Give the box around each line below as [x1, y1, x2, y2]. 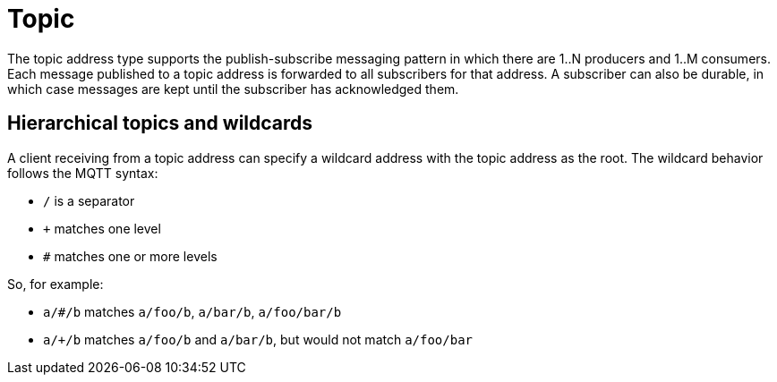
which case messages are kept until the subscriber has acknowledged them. [7, 81, 459, 97]
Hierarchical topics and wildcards [7, 112, 313, 135]
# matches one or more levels [43, 248, 218, 264]
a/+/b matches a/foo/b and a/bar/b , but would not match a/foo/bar [43, 331, 474, 347]
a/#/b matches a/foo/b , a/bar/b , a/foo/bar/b [43, 303, 342, 319]
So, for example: [7, 276, 104, 292]
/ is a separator [43, 192, 135, 208]
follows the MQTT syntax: [7, 165, 158, 181]
